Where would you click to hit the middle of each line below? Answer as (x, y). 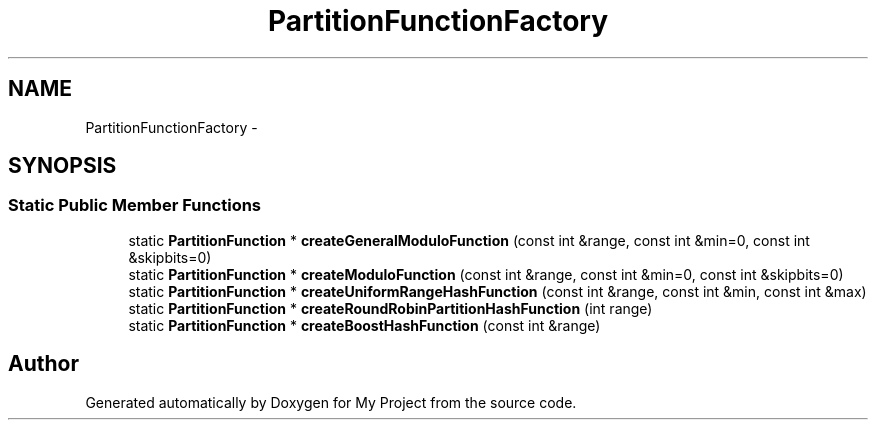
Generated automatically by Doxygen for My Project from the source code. (331, 402)
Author (43, 364)
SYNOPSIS (62, 166)
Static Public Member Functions (135, 205)
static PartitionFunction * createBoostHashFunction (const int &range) (364, 325)
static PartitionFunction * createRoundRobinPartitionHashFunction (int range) (390, 308)
